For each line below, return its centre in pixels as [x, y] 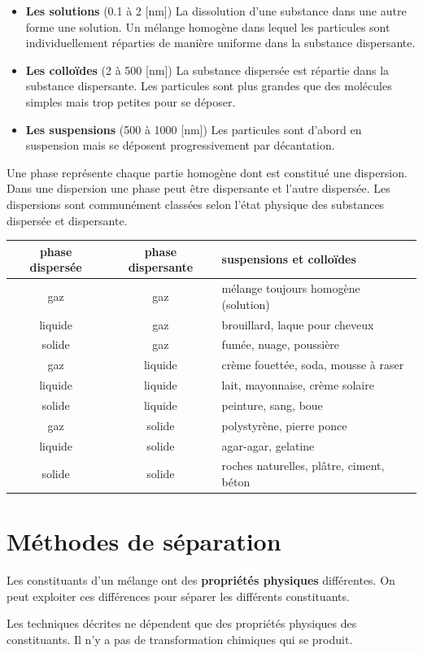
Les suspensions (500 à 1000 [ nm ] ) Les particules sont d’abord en [194, 129]
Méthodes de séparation [144, 541]
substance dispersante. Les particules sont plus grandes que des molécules [209, 86]
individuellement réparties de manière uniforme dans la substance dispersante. [220, 43]
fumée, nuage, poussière [281, 344]
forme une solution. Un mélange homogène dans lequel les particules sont [208, 26]
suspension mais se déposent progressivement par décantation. [180, 145]
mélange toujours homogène [291, 288]
